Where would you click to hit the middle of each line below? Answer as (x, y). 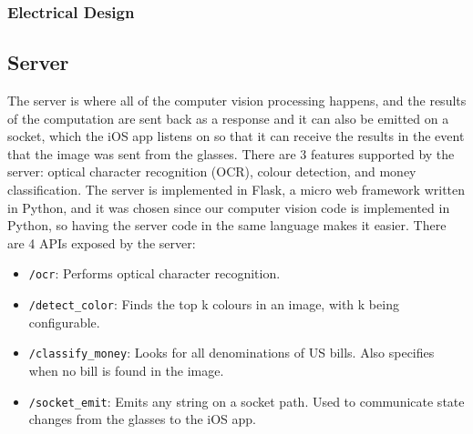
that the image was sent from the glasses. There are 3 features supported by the (231, 153)
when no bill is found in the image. (126, 370)
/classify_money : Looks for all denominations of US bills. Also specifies (231, 353)
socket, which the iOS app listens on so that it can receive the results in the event (236, 136)
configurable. (64, 322)
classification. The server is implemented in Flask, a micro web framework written (236, 190)
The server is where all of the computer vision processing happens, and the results (237, 101)
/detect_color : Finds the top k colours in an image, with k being (214, 304)
